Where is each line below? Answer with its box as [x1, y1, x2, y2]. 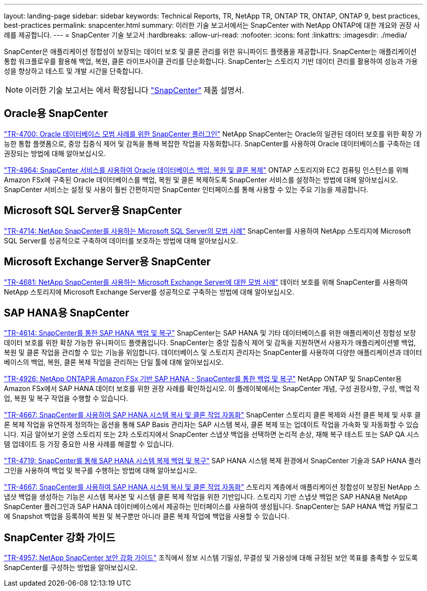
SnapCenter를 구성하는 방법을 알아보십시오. [4, 563, 138, 572]
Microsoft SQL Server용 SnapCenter [4, 204, 182, 217]
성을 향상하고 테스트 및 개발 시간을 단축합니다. [4, 67, 143, 75]
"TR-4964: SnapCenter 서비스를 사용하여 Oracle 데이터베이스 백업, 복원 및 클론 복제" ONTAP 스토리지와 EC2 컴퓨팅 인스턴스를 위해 [4, 165, 408, 174]
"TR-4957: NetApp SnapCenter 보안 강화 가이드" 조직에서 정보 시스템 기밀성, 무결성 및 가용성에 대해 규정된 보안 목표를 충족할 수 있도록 [4, 553, 418, 562]
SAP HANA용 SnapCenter [4, 306, 129, 319]
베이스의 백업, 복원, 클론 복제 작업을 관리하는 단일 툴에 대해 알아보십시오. [4, 358, 224, 367]
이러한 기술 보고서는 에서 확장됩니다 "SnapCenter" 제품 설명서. [25, 85, 244, 95]
